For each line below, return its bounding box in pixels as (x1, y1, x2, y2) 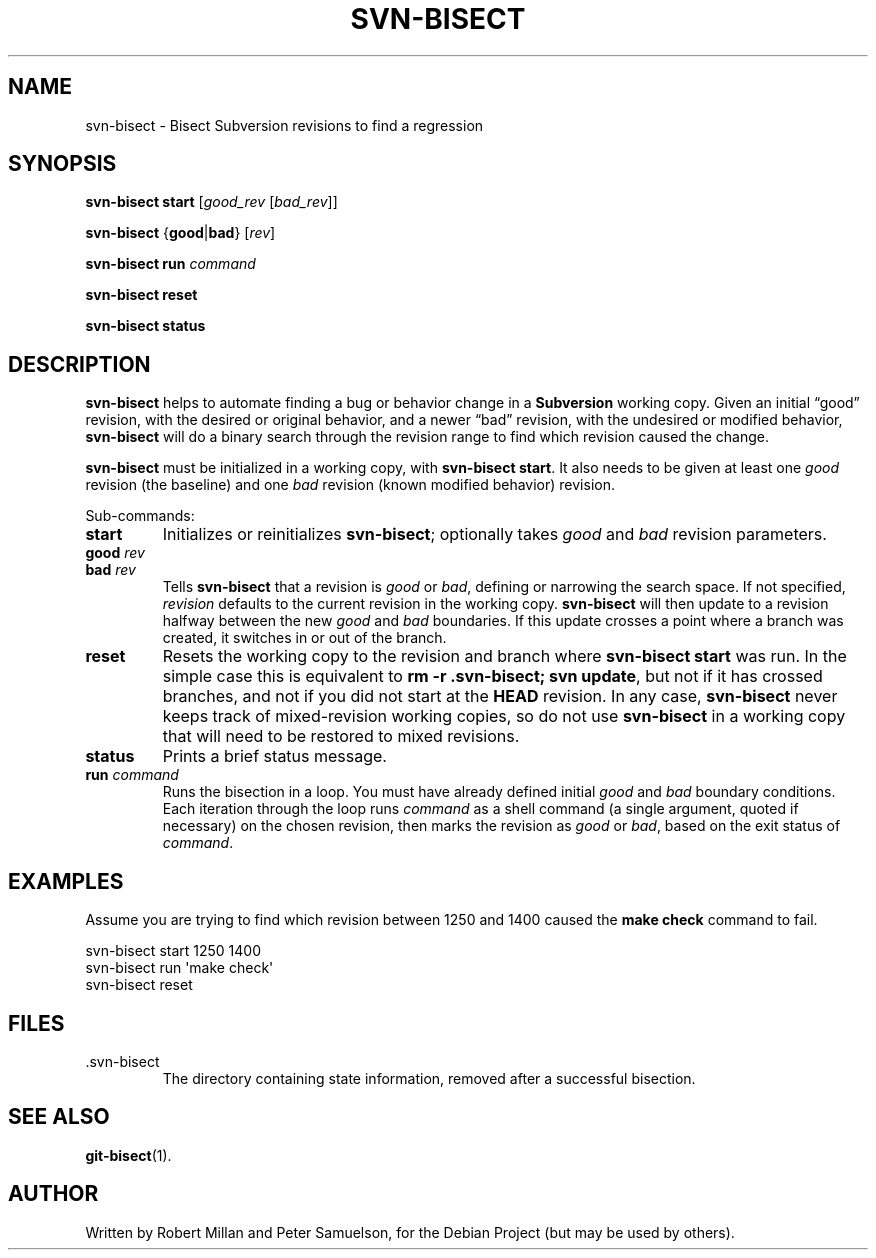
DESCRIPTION (8, 351, 151, 377)
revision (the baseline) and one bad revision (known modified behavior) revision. (85, 476, 615, 494)
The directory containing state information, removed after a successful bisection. (162, 1069, 696, 1087)
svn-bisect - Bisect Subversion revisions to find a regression (85, 116, 484, 134)
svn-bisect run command (85, 255, 256, 273)
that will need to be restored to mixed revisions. (162, 726, 520, 747)
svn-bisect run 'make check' (85, 959, 274, 977)
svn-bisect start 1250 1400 (85, 942, 262, 960)
